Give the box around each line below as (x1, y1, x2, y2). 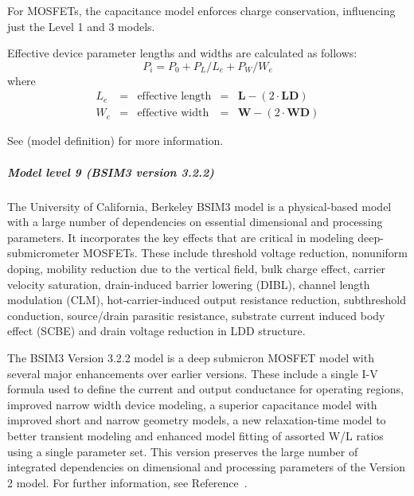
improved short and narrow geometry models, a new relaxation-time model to (7, 412, 386, 428)
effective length (137, 91, 212, 103)
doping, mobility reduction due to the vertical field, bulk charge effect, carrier (7, 260, 386, 276)
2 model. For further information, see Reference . (7, 474, 248, 490)
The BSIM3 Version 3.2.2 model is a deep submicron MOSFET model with (7, 349, 374, 365)
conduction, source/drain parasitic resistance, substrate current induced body (7, 307, 385, 323)
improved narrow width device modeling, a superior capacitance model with (7, 396, 377, 412)
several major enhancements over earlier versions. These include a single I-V (7, 365, 378, 381)
